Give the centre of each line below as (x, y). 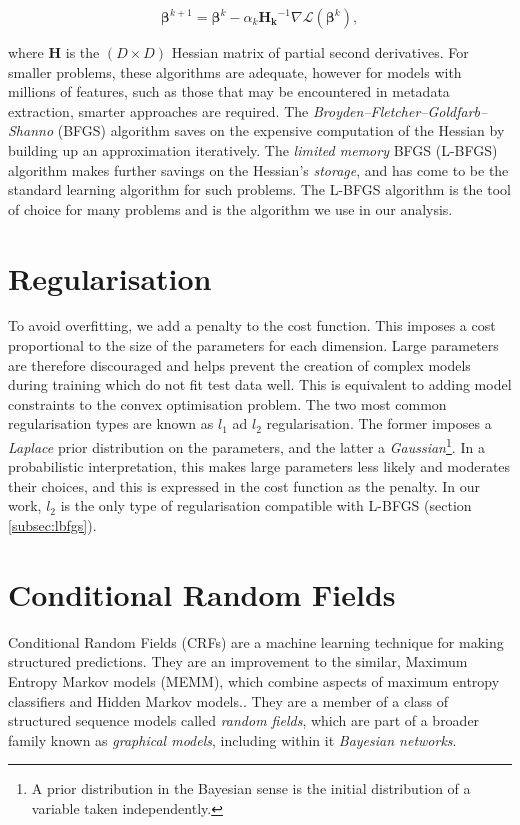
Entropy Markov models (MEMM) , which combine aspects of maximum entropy (254, 680)
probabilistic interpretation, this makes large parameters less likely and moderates (259, 466)
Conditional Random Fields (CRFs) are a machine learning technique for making (256, 641)
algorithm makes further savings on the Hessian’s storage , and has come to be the (258, 169)
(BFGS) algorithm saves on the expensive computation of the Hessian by (281, 130)
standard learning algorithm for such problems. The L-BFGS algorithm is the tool (259, 189)
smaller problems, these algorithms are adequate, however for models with (235, 71)
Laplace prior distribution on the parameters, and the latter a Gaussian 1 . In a (246, 445)
